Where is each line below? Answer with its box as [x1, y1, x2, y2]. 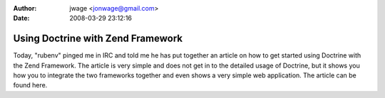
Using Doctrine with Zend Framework [13, 33, 183, 45]
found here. [13, 81, 48, 89]
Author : [13, 4, 37, 12]
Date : [13, 14, 30, 23]
